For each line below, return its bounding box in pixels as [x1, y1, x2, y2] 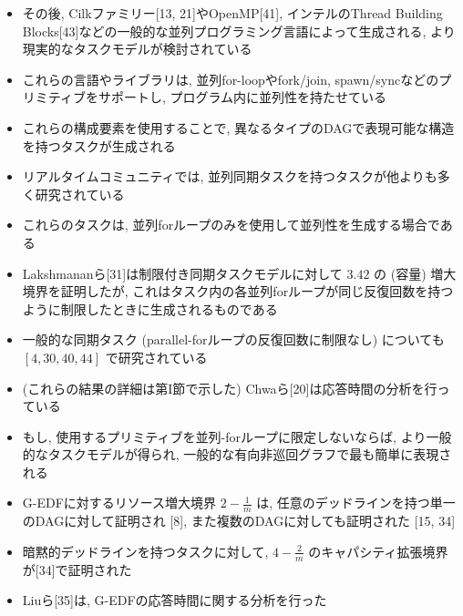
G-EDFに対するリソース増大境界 [22, 493, 217, 512]
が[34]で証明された [22, 560, 132, 579]
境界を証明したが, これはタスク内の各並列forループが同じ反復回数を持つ [22, 282, 454, 301]
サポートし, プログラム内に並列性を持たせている [98, 87, 387, 107]
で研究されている [105, 347, 208, 366]
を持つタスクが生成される [22, 136, 176, 155]
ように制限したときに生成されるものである [22, 299, 278, 318]
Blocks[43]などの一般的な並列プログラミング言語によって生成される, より [22, 21, 456, 40]
